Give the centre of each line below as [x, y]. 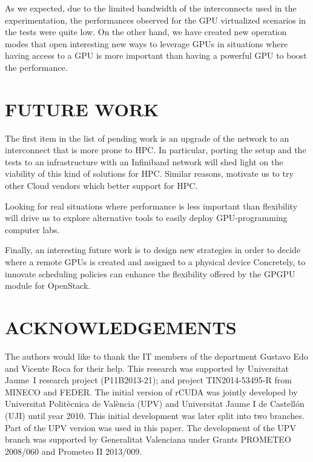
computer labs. [32, 229]
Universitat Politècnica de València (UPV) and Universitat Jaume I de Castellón [155, 404]
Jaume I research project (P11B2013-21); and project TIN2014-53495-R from [148, 380]
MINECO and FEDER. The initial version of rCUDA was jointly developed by [151, 391]
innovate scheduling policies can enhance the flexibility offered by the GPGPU [150, 273]
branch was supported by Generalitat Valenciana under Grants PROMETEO [148, 439]
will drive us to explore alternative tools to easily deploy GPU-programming [146, 218]
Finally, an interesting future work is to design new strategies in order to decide [153, 250]
